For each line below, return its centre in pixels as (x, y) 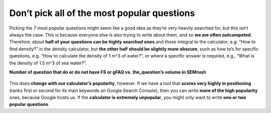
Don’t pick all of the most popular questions (102, 13)
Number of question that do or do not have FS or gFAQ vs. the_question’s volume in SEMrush (108, 72)
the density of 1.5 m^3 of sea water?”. (48, 63)
